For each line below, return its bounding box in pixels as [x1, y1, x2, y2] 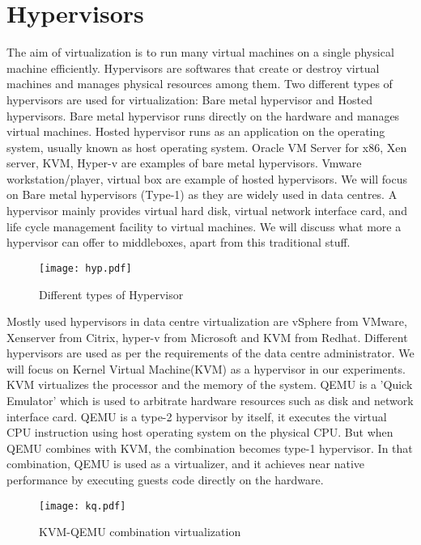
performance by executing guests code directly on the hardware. [6, 471, 324, 488]
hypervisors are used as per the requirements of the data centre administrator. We [6, 344, 415, 361]
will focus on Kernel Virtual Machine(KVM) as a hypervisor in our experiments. [6, 360, 406, 377]
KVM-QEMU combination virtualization [39, 523, 241, 540]
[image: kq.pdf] [39, 500, 126, 512]
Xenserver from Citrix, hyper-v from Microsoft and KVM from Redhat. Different [6, 328, 408, 345]
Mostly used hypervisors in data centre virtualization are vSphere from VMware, [6, 313, 407, 330]
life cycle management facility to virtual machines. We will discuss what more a [6, 218, 402, 234]
